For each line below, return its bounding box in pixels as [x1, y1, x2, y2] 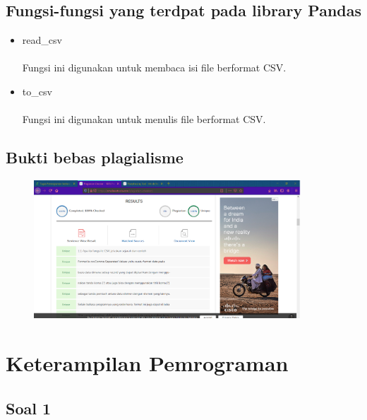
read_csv [22, 33, 62, 47]
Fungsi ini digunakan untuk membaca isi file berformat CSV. [22, 60, 287, 75]
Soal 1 [6, 397, 52, 419]
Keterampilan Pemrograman [6, 349, 289, 378]
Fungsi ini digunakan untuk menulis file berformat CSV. [22, 112, 266, 127]
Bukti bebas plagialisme [6, 146, 183, 168]
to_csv [22, 83, 52, 98]
